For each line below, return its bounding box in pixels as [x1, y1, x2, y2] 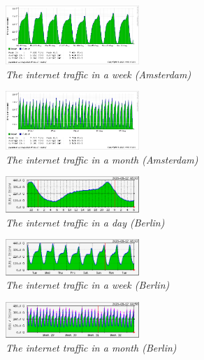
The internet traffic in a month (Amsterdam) [6, 152, 198, 166]
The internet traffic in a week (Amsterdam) [6, 66, 191, 81]
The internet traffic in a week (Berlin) [6, 278, 170, 292]
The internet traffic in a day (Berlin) [6, 215, 165, 229]
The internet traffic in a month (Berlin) [6, 340, 177, 354]
